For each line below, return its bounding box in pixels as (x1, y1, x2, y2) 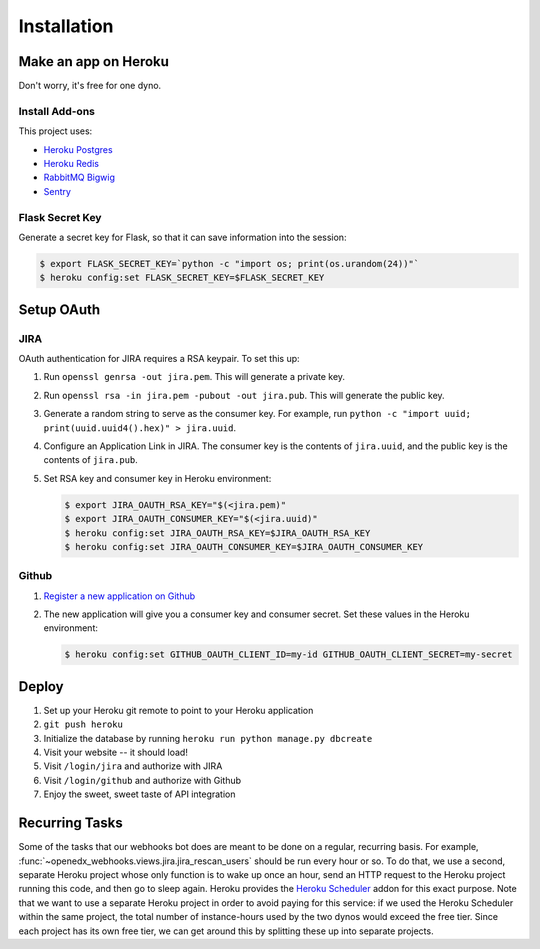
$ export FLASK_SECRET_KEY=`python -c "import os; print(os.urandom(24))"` (39, 258, 420, 269)
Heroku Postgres (43, 143, 114, 155)
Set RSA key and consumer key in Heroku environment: (43, 472, 272, 484)
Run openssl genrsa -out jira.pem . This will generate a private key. (43, 371, 345, 383)
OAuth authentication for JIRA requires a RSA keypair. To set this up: (18, 353, 300, 365)
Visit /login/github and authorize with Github (43, 774, 242, 786)
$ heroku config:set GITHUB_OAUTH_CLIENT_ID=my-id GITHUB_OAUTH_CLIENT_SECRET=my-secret (64, 649, 514, 660)
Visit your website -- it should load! (43, 746, 189, 759)
